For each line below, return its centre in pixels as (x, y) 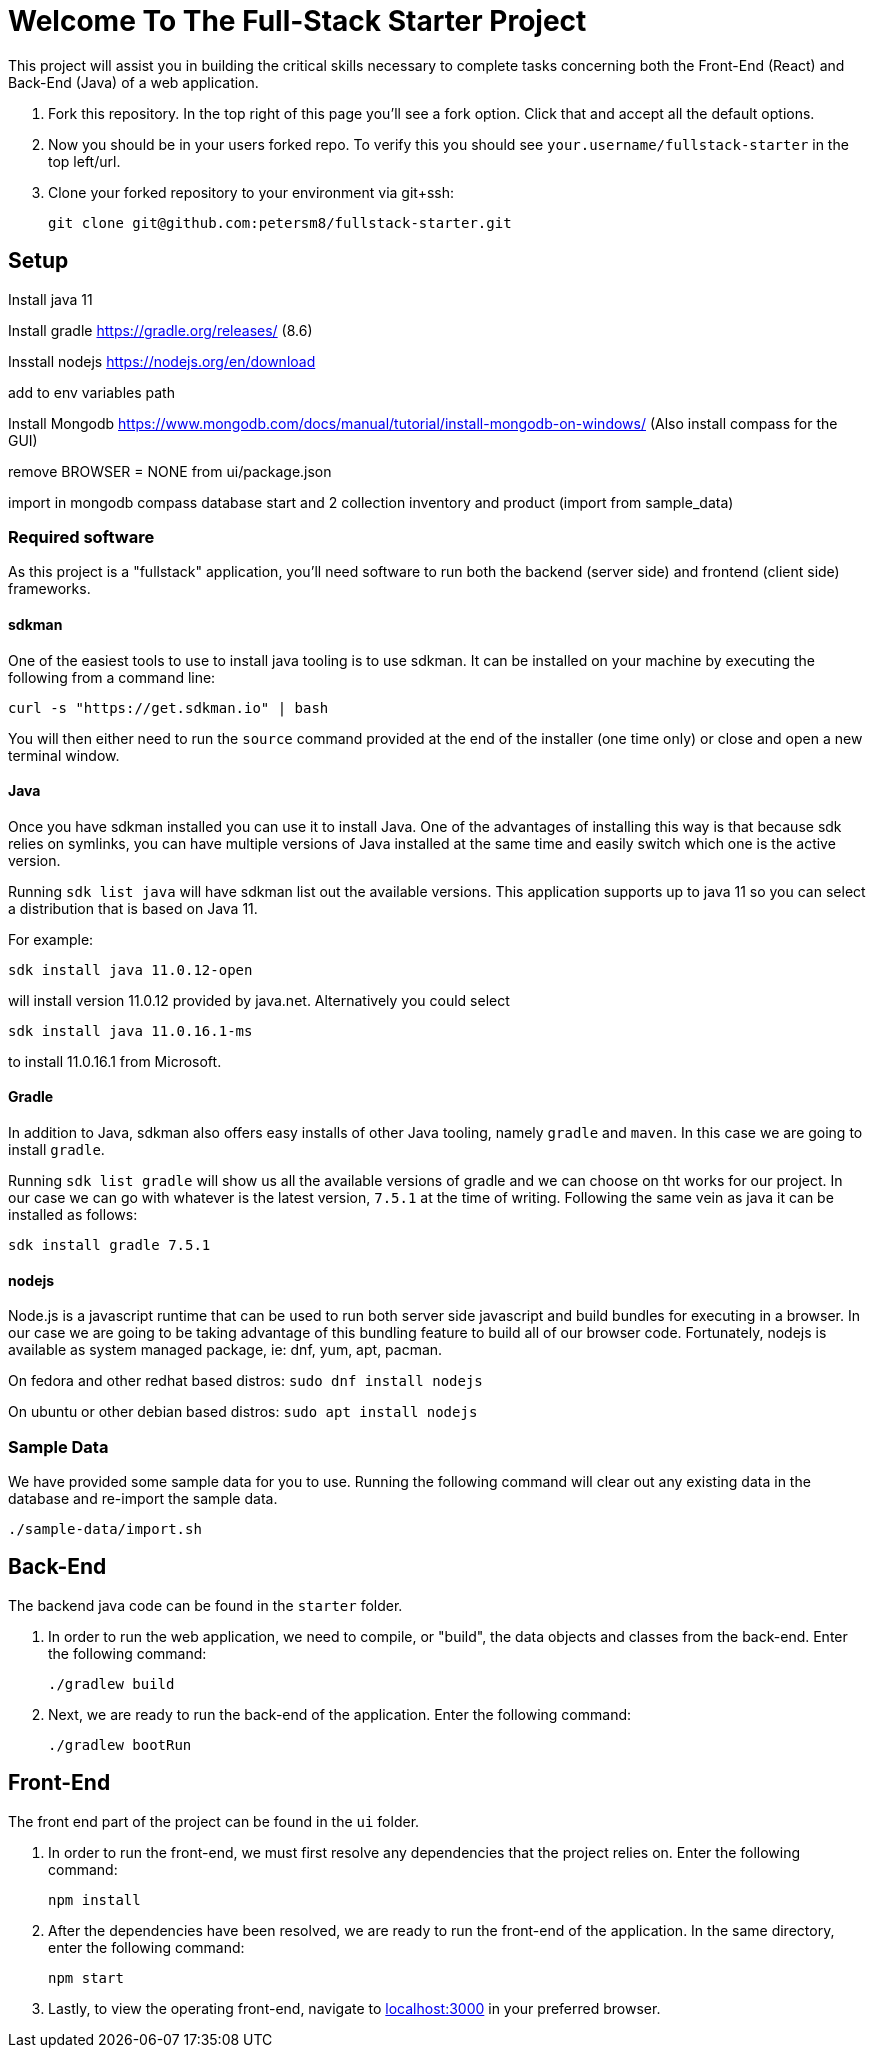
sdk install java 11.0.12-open (130, 969)
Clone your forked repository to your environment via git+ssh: (251, 192)
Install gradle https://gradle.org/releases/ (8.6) (160, 330)
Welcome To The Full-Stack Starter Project (297, 21)
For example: (51, 939)
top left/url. (84, 161)
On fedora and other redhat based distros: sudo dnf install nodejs (245, 1381)
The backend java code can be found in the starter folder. (205, 1605)
